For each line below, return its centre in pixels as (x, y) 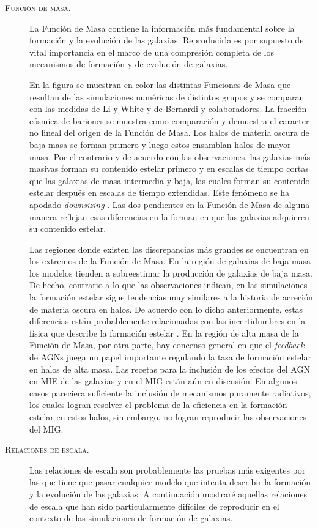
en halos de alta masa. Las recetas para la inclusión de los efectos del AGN (170, 369)
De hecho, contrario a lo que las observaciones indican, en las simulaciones (168, 285)
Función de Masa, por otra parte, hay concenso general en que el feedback (167, 345)
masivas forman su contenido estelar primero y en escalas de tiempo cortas (169, 169)
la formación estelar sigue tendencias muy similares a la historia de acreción (171, 297)
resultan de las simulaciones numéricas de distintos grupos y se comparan (167, 96)
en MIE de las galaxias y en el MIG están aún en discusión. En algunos (163, 381)
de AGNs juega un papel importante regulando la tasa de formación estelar (170, 357)
